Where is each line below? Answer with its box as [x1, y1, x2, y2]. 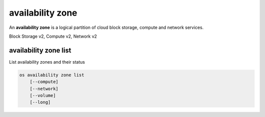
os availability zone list [19, 72, 84, 78]
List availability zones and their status [9, 59, 85, 65]
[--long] [29, 99, 51, 105]
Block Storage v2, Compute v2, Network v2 [9, 33, 97, 39]
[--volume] [29, 93, 56, 98]
